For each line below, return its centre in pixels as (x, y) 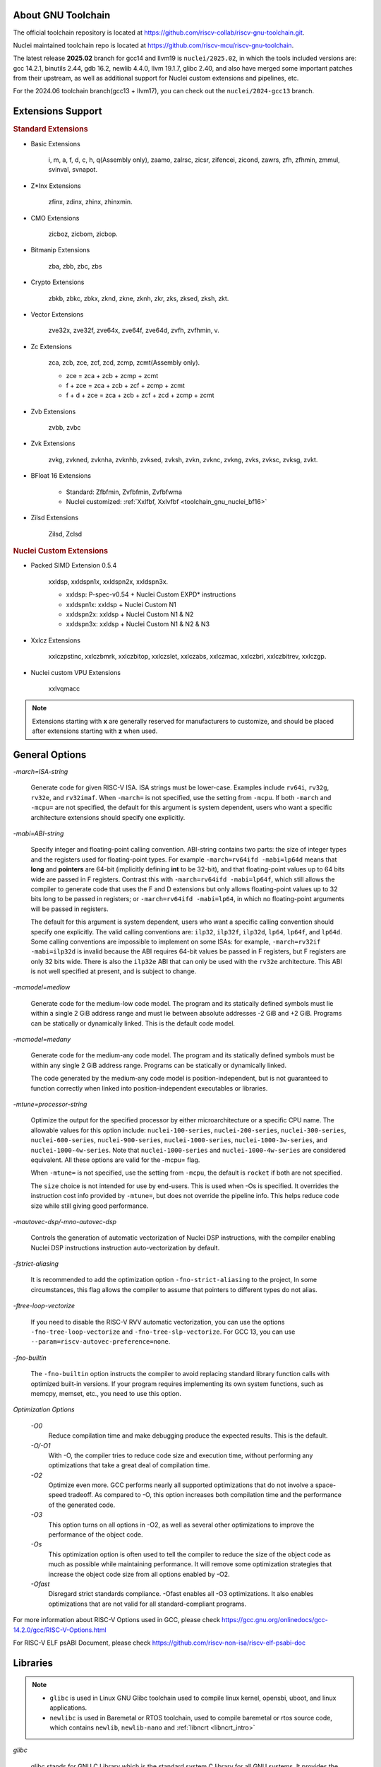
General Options (50, 755)
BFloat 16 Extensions (61, 476)
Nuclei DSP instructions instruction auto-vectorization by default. (125, 1248)
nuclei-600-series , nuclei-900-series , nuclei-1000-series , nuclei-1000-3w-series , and (179, 1140)
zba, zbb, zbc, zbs (75, 266)
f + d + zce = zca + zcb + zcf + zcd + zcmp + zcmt (140, 395)
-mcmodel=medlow (42, 987)
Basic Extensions (55, 143)
